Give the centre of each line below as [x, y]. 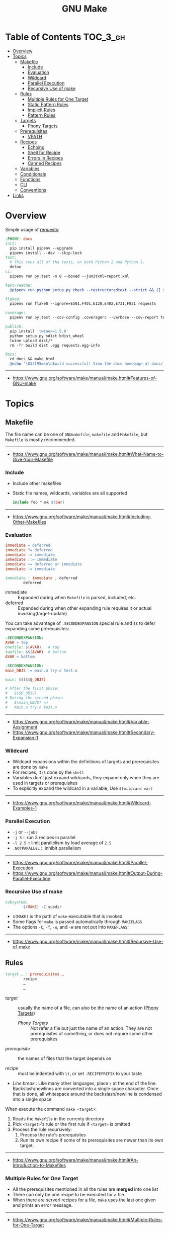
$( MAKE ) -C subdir [43, 907]
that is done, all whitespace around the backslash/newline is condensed [87, 1094]
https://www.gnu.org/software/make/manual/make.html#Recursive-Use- [88, 942]
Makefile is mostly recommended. [40, 440]
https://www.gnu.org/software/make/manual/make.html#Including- [82, 517]
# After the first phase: [32, 689]
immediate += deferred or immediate [44, 564]
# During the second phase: [35, 698]
